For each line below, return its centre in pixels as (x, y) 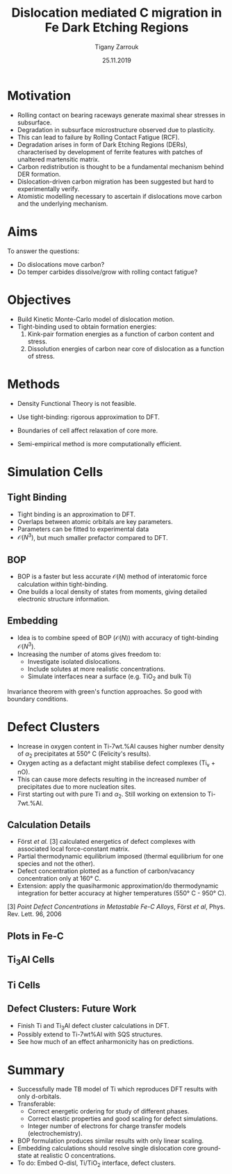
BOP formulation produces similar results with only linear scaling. (110, 1141)
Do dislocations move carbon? (61, 264)
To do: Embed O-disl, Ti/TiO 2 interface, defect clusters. (96, 1164)
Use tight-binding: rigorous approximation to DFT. (88, 417)
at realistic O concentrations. (75, 1156)
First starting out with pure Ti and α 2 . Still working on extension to (111, 795)
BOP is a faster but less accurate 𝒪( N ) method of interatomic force (112, 576)
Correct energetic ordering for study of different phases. (108, 1111)
